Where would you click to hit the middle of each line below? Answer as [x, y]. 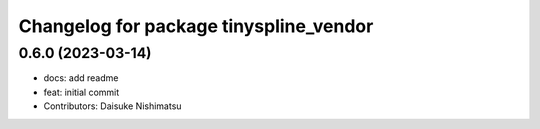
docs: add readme [81, 78]
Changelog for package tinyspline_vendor [196, 26]
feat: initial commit [81, 92]
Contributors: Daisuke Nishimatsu [112, 106]
